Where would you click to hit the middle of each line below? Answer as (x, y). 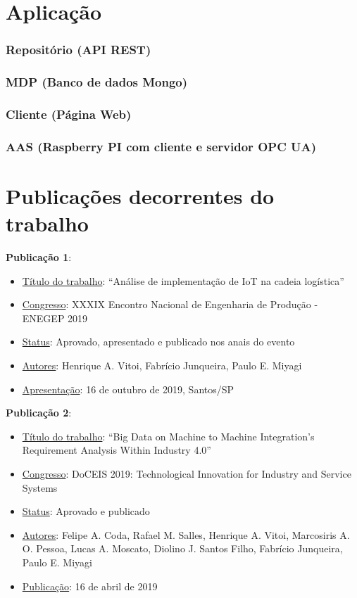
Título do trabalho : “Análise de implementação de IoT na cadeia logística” (183, 280)
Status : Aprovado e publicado (86, 511)
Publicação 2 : (39, 413)
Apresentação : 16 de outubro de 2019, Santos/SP (128, 389)
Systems (40, 487)
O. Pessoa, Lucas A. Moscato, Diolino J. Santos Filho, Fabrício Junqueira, (182, 548)
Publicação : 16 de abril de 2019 (90, 586)
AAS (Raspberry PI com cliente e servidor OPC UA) (161, 146)
